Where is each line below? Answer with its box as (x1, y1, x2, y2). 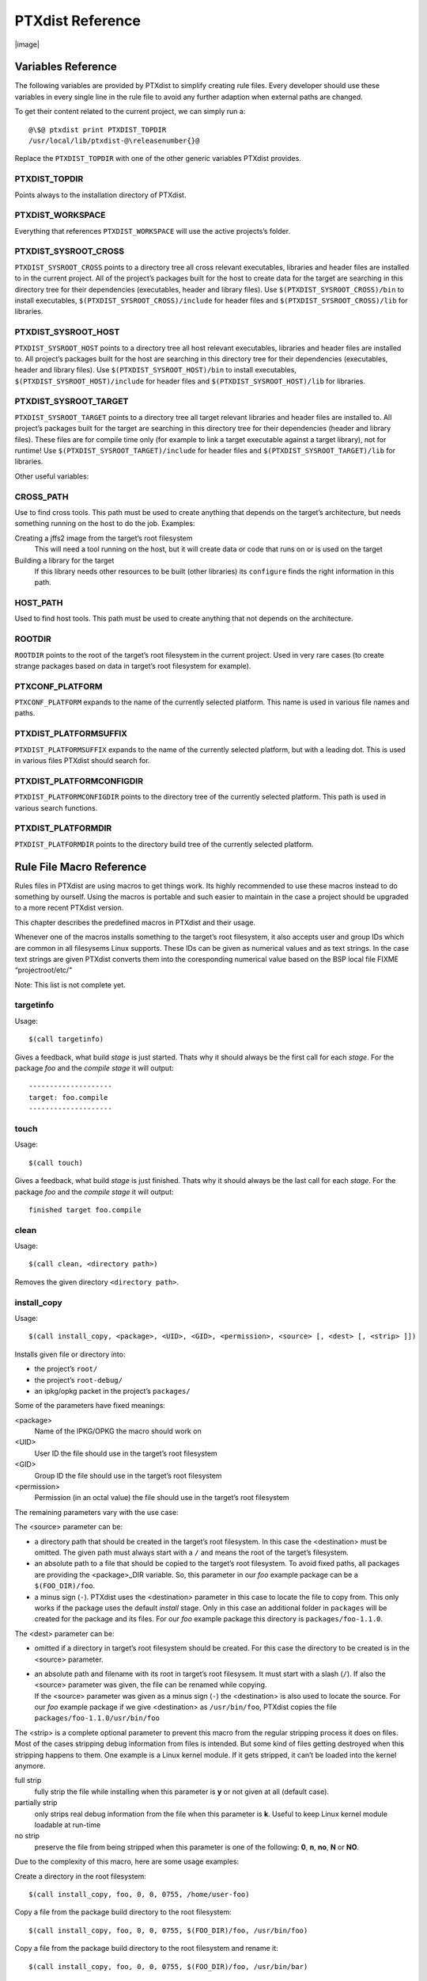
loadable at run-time (34, 1819, 101, 1830)
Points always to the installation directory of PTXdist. (14, 190, 187, 200)
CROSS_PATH (14, 491, 69, 502)
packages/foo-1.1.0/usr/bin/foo (34, 1714, 160, 1723)
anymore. (14, 1762, 46, 1771)
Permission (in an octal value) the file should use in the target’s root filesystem (34, 1493, 289, 1502)
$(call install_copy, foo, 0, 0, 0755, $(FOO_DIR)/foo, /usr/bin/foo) (28, 1926, 308, 1935)
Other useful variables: (14, 471, 89, 481)
